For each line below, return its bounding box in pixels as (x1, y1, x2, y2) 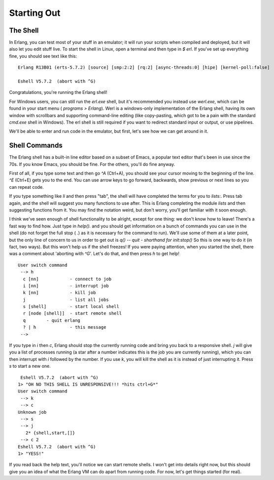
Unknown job (18, 409, 47, 415)
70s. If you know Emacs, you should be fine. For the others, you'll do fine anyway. (9, 161, 175, 167)
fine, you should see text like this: (9, 53, 77, 59)
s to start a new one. (9, 363, 51, 369)
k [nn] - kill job (23, 290, 96, 296)
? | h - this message (23, 324, 106, 330)
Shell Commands (9, 141, 63, 150)
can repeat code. (9, 184, 44, 190)
